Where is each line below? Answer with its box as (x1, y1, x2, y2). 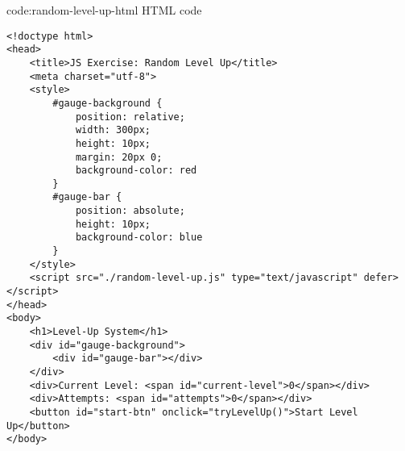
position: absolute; (75, 205, 185, 217)
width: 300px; (75, 124, 151, 136)
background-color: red (75, 165, 197, 177)
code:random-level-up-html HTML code (6, 2, 202, 18)
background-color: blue (75, 232, 203, 244)
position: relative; (75, 111, 185, 123)
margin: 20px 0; (75, 151, 163, 163)
